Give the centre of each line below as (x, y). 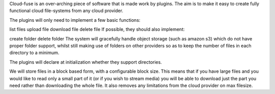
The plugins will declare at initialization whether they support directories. (86, 62)
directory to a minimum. (34, 53)
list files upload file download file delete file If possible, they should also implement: (97, 29)
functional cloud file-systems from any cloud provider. (66, 11)
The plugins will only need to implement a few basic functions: (75, 20)
